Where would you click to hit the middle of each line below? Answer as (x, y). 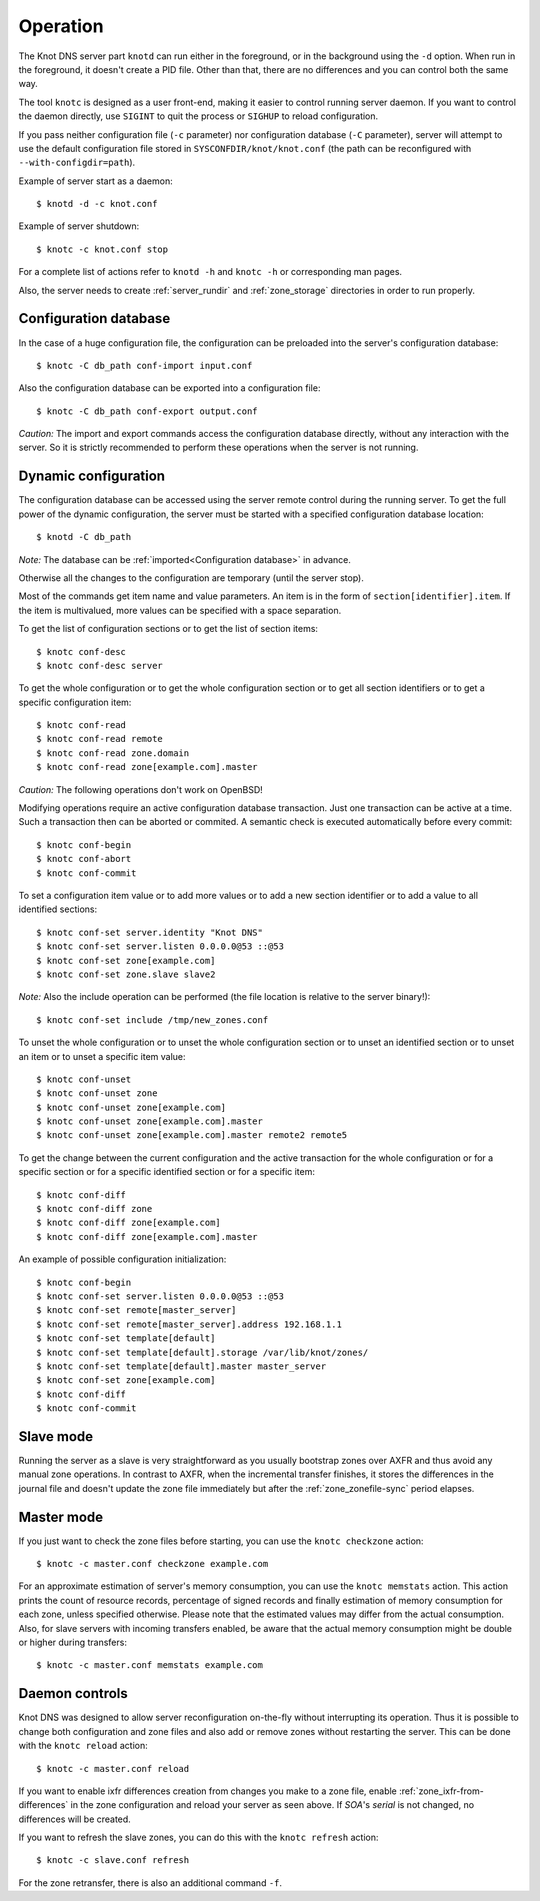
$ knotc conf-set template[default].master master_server (181, 1366)
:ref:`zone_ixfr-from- (441, 1791)
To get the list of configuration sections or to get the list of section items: (168, 629)
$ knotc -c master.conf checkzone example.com (152, 1564)
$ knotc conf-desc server (100, 665)
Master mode (61, 1516)
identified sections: (58, 909)
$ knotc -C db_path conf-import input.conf (144, 365)
